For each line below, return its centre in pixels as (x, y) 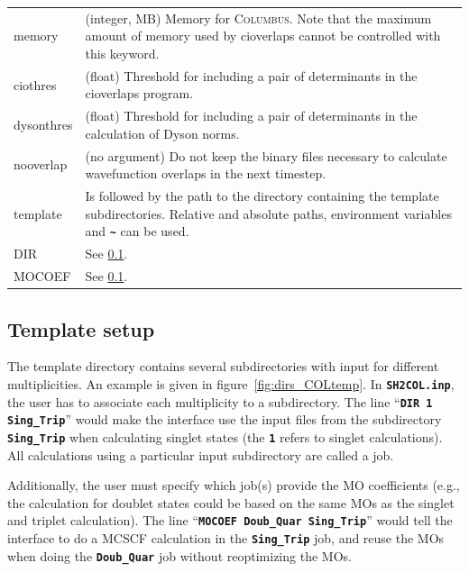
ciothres (35, 84)
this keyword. (122, 53)
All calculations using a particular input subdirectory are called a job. (201, 454)
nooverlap (41, 164)
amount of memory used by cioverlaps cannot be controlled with (263, 36)
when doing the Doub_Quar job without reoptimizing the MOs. (179, 555)
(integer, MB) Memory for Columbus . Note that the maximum (258, 18)
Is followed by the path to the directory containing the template (262, 196)
